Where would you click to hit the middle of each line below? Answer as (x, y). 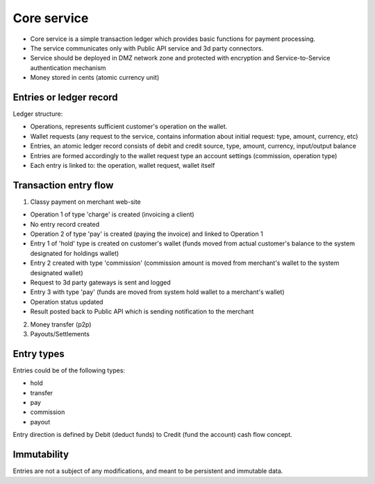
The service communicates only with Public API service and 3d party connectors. (147, 48)
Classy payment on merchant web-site (86, 202)
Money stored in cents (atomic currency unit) (95, 78)
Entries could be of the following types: (69, 370)
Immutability (41, 455)
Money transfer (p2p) (61, 324)
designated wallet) (57, 273)
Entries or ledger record (65, 97)
